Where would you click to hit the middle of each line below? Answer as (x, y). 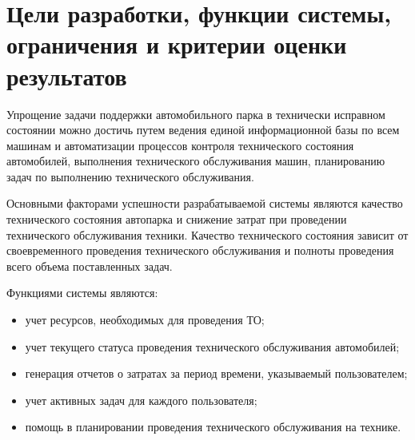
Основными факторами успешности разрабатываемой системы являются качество (205, 203)
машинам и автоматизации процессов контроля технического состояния (180, 145)
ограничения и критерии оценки (177, 44)
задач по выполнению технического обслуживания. (130, 176)
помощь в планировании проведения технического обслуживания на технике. (213, 427)
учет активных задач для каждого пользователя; (141, 400)
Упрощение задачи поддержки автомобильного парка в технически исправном (196, 114)
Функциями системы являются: (82, 293)
